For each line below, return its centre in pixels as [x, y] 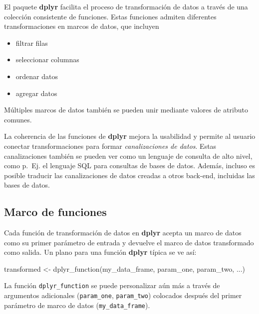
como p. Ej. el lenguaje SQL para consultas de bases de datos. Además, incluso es [130, 165]
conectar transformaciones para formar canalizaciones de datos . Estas [110, 146]
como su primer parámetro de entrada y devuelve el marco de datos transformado [129, 242]
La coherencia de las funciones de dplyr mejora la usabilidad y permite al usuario [130, 136]
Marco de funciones [55, 212]
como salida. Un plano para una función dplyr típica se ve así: [100, 252]
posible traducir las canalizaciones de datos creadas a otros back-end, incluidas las [129, 175]
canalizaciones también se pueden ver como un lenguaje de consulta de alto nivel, [128, 156]
